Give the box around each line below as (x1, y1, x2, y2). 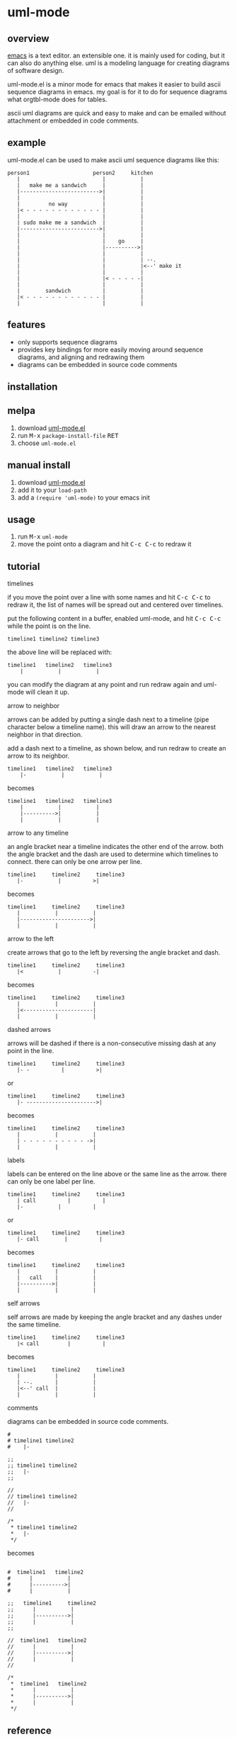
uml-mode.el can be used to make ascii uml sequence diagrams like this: (7, 155, 219, 164)
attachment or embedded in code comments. (7, 116, 139, 125)
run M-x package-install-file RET (17, 431, 119, 439)
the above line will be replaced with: (7, 648, 112, 656)
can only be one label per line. (7, 1177, 96, 1186)
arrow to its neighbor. (7, 752, 69, 760)
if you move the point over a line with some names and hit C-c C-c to (7, 593, 211, 602)
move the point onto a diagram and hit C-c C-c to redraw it (17, 540, 192, 549)
